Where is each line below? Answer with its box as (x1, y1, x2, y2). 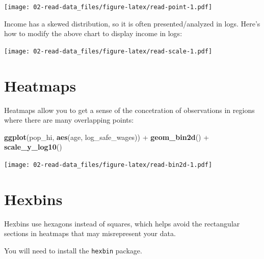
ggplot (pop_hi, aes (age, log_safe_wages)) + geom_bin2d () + (4, 131, 209, 142)
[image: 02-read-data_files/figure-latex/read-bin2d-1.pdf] (4, 161, 213, 168)
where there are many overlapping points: (4, 114, 134, 125)
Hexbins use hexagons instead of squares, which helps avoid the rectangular (4, 218, 240, 228)
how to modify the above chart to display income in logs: (4, 28, 182, 39)
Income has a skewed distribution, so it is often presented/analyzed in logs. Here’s (4, 18, 260, 28)
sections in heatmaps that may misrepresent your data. (4, 228, 176, 239)
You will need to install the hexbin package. (4, 245, 142, 255)
